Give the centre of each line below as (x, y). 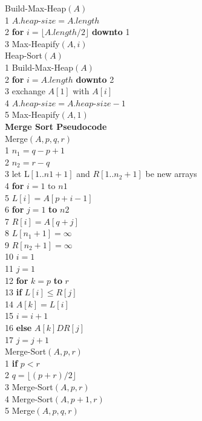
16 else (18, 328)
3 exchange (25, 91)
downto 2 (95, 79)
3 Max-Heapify (32, 43)
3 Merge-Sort (29, 387)
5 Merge (20, 410)
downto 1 (111, 32)
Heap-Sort (24, 55)
